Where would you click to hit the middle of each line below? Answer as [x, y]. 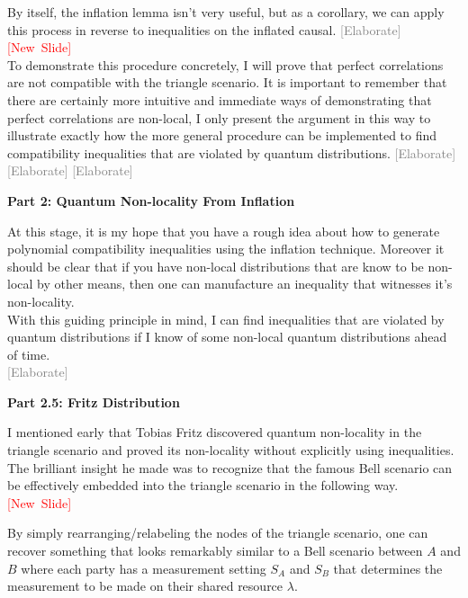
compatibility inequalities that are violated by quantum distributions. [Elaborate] [232, 152]
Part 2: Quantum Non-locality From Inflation [151, 200]
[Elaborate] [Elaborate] [70, 170]
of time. [29, 354]
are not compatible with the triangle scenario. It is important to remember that [227, 82]
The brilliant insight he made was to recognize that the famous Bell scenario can [230, 467]
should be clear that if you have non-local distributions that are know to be [216, 266]
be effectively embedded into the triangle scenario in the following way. [203, 485]
